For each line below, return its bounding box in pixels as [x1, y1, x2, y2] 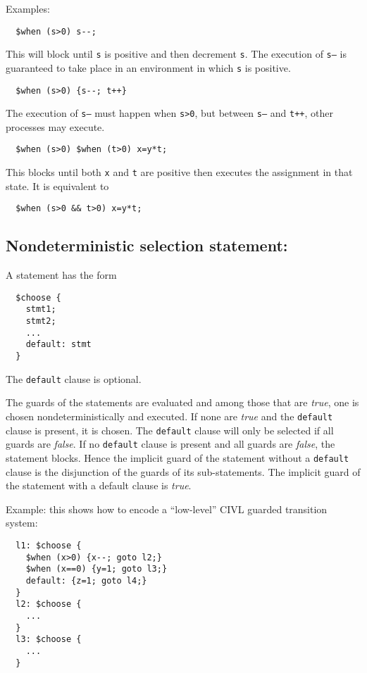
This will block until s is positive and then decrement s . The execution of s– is [6, 46, 347, 61]
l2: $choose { [15, 599, 82, 610]
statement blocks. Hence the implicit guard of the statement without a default [6, 450, 349, 465]
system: [6, 515, 38, 530]
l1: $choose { [15, 541, 82, 551]
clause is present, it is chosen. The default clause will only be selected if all [6, 422, 334, 437]
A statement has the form [6, 268, 117, 282]
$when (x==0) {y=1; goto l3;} [25, 564, 168, 574]
